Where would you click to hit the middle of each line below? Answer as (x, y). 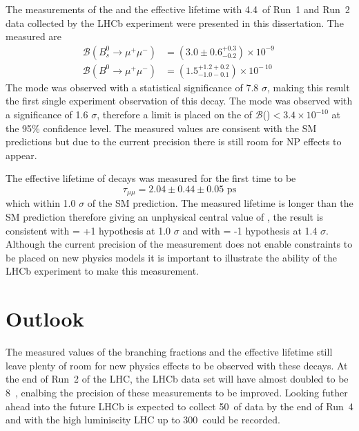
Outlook (45, 319)
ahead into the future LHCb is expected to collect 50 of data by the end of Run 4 (179, 406)
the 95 (19, 128)
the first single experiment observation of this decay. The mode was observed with (179, 101)
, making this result (309, 87)
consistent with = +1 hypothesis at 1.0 (88, 230)
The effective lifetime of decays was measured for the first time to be (151, 178)
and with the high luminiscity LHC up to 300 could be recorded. (143, 420)
